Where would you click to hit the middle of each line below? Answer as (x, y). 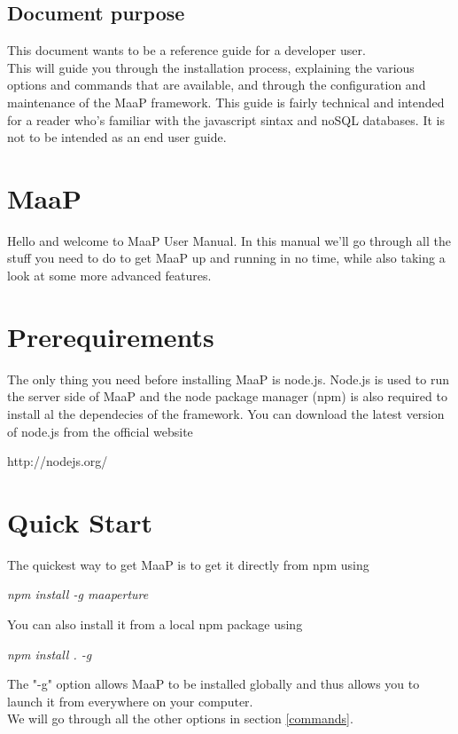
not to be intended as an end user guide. (117, 137)
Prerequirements (111, 336)
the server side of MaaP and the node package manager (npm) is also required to (227, 396)
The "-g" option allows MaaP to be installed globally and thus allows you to (213, 684)
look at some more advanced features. (109, 276)
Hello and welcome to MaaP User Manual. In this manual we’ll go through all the (229, 240)
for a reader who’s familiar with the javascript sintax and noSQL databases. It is (226, 119)
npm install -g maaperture (78, 594)
